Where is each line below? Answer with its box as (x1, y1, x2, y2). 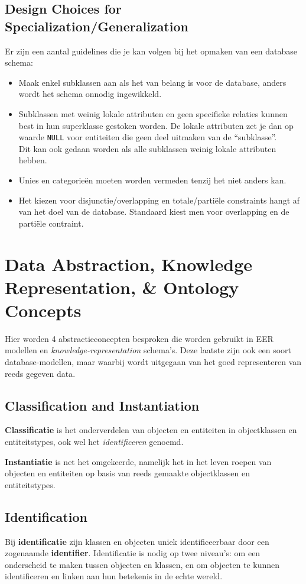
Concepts (5, 298, 82, 322)
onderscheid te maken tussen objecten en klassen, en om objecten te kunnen (5, 558, 280, 570)
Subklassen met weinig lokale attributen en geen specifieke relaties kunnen (18, 107, 288, 120)
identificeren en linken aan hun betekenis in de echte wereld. (5, 570, 223, 582)
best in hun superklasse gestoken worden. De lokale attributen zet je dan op (18, 119, 294, 131)
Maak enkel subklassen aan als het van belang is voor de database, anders (18, 76, 287, 88)
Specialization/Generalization (5, 17, 188, 35)
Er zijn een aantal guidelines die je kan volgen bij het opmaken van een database (5, 44, 298, 57)
